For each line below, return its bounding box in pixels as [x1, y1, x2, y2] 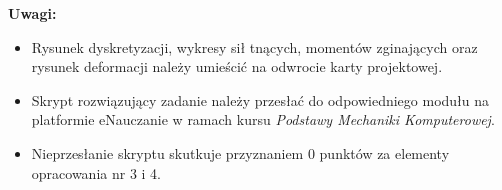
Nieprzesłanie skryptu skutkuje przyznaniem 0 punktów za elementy [31, 142, 450, 163]
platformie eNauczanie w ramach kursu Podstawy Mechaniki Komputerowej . [31, 109, 495, 130]
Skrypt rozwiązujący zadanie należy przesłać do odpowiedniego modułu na [31, 89, 490, 110]
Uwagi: [8, 3, 57, 23]
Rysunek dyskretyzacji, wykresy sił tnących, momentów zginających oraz [31, 36, 478, 57]
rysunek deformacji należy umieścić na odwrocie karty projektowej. [31, 56, 443, 77]
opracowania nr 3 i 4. [31, 162, 161, 183]
